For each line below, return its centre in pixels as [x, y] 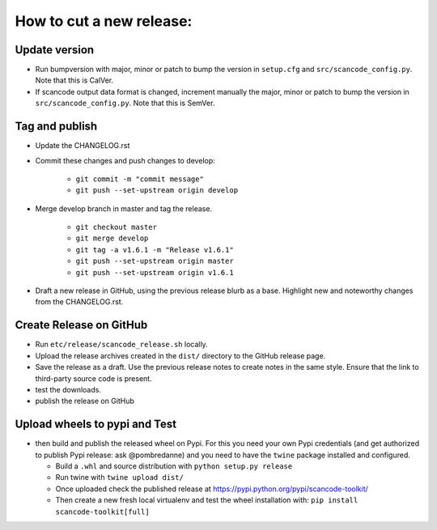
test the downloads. [68, 389]
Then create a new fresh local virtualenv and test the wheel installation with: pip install [207, 500]
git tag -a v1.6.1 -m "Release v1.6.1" [155, 250]
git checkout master [117, 227]
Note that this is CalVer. [74, 80]
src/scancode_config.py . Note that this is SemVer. [125, 103]
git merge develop [112, 238]
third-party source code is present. [94, 378]
